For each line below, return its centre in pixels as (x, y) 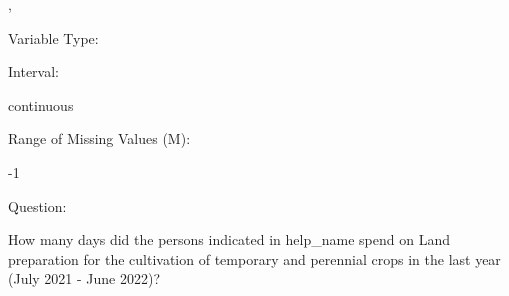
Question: (37, 205)
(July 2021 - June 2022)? (84, 278)
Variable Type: (53, 37)
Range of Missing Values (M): (99, 138)
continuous (41, 104)
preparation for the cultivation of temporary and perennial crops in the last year (254, 258)
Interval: (33, 71)
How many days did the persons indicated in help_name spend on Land (229, 239)
